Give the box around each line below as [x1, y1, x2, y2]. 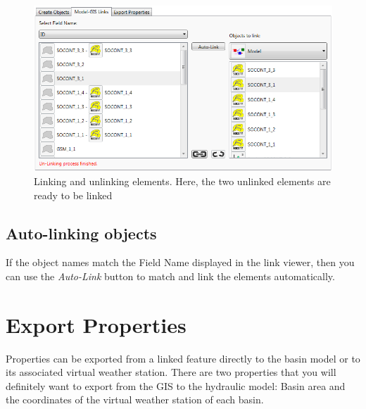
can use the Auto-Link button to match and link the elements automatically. [6, 268, 335, 283]
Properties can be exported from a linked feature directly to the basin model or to [6, 351, 360, 365]
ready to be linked [34, 187, 113, 202]
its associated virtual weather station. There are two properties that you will [6, 365, 336, 379]
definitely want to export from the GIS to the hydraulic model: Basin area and [6, 378, 346, 393]
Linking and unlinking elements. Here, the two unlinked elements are [34, 173, 331, 188]
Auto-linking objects [6, 222, 157, 244]
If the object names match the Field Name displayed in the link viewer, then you [6, 255, 355, 270]
